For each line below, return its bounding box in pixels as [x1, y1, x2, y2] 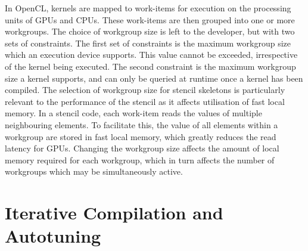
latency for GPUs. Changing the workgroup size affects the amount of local [5, 142, 279, 154]
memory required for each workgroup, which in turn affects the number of [5, 153, 275, 166]
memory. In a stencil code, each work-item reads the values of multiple [5, 107, 262, 119]
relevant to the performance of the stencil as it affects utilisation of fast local [5, 95, 285, 107]
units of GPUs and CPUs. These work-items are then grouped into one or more [5, 13, 295, 26]
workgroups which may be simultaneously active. [5, 165, 183, 178]
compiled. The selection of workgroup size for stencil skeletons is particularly [5, 83, 285, 96]
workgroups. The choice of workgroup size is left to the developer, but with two [5, 25, 295, 38]
